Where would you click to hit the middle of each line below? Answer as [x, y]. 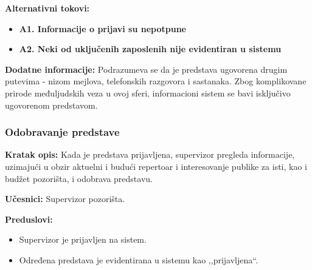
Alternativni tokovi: [47, 8]
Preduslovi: [29, 219]
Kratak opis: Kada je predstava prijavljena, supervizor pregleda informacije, [150, 154]
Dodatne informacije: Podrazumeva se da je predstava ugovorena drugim [146, 69]
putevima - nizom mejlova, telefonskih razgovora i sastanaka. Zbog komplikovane [156, 81]
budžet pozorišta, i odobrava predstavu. [79, 178]
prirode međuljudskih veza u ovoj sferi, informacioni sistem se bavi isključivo [148, 93]
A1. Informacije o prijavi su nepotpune [102, 28]
